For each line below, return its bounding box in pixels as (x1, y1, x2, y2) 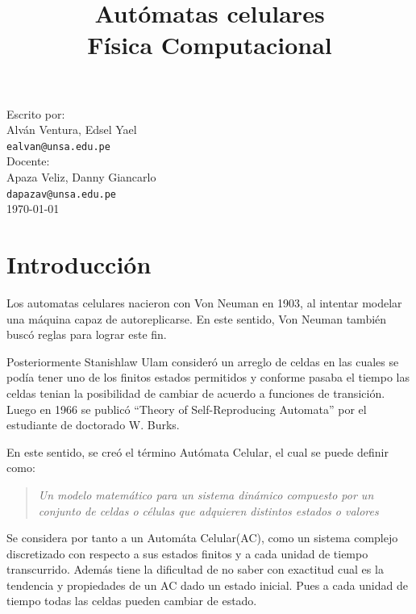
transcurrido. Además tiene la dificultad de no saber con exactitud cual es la (6, 561, 384, 578)
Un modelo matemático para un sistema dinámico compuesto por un (38, 486, 374, 503)
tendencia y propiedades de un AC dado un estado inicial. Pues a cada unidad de (6, 576, 408, 593)
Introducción (6, 248, 152, 281)
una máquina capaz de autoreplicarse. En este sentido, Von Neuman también (6, 310, 387, 327)
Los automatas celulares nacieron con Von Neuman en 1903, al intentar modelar (6, 294, 402, 311)
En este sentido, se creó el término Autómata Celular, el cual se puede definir (6, 443, 389, 460)
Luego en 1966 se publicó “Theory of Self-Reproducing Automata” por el (6, 400, 367, 417)
